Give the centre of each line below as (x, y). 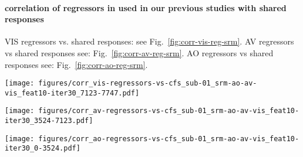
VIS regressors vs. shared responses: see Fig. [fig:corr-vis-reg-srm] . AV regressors (149, 41)
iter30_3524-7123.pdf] (49, 121)
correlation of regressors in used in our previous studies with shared (146, 7)
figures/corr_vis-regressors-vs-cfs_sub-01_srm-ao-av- (148, 83)
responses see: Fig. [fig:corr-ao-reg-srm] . (76, 64)
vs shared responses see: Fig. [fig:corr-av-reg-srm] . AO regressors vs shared (139, 52)
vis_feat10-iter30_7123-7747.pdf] (72, 93)
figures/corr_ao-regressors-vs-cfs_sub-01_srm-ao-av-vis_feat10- (169, 139)
